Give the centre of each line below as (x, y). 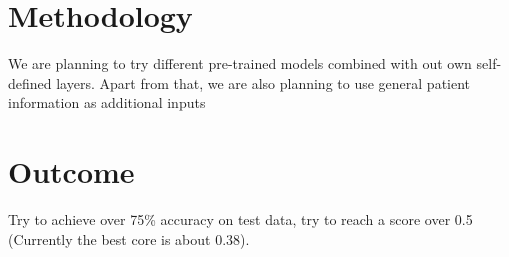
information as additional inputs (107, 102)
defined (30, 82)
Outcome (71, 171)
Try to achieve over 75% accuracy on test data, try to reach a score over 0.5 (240, 219)
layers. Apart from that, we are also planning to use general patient (263, 82)
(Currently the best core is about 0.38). (129, 238)
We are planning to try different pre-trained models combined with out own (240, 63)
